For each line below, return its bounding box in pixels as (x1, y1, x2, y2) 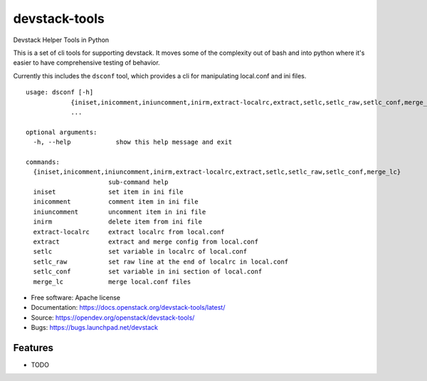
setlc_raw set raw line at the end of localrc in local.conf (33, 257, 289, 266)
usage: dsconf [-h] (26, 88, 94, 96)
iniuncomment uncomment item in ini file (33, 207, 206, 216)
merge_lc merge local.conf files (33, 278, 191, 286)
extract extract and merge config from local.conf (33, 237, 259, 246)
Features (13, 342, 53, 354)
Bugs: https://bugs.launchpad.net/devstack (31, 323, 158, 332)
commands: (26, 157, 60, 166)
